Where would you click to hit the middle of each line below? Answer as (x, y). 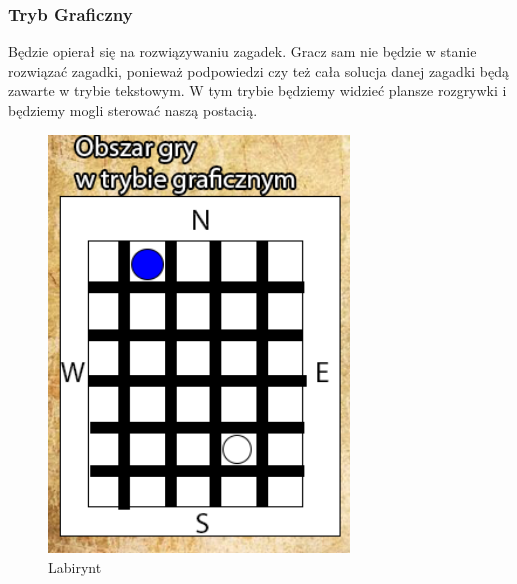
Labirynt (75, 566)
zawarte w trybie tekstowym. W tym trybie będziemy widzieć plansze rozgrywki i (257, 90)
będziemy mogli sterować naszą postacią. (133, 110)
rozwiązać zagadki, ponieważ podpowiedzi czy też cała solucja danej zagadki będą (259, 70)
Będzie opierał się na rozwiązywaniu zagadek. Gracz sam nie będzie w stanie (242, 51)
